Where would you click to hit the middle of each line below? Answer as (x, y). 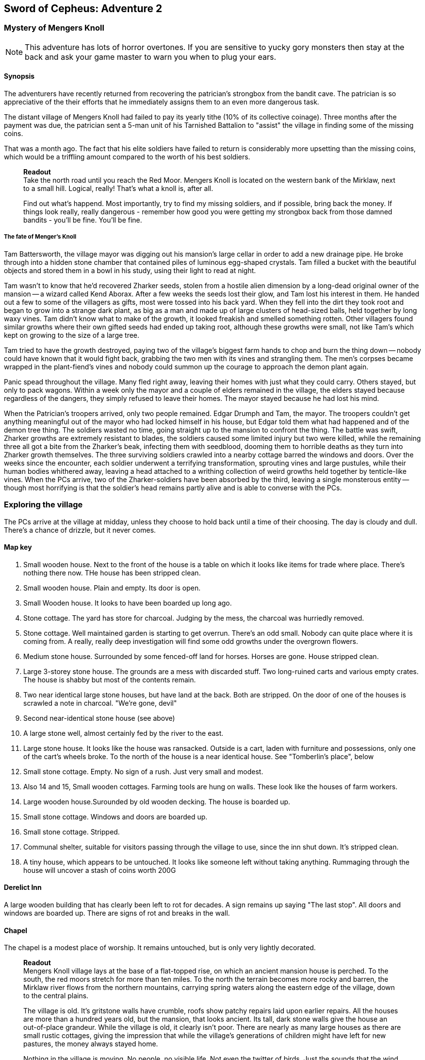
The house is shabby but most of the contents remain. (110, 679)
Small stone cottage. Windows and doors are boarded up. (115, 817)
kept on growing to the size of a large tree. (72, 335)
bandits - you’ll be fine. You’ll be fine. (83, 220)
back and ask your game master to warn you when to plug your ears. (151, 57)
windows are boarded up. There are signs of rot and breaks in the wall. (117, 913)
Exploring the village (43, 505)
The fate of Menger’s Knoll (40, 237)
